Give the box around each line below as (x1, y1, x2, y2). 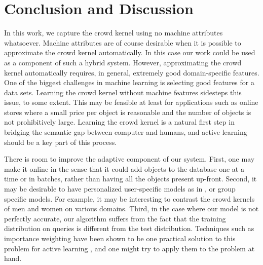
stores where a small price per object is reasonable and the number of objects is (4, 106, 251, 117)
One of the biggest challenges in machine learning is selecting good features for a (4, 77, 254, 88)
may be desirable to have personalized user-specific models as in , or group (4, 183, 236, 194)
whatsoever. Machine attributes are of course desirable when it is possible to (4, 37, 241, 48)
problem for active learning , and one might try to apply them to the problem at (4, 243, 255, 253)
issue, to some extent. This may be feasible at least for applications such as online (4, 97, 258, 107)
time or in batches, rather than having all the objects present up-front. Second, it (4, 173, 257, 184)
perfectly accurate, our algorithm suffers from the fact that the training (4, 213, 226, 223)
